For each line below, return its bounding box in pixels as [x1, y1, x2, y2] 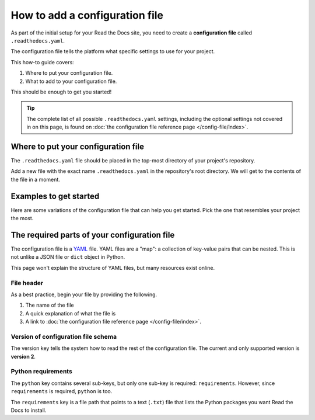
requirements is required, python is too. [10, 388, 113, 395]
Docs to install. [10, 407, 47, 414]
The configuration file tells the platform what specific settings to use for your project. [10, 48, 215, 55]
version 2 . [10, 353, 36, 360]
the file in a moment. [10, 176, 61, 183]
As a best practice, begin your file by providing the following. [10, 291, 157, 298]
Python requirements [10, 367, 72, 376]
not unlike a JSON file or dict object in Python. [10, 254, 125, 261]
